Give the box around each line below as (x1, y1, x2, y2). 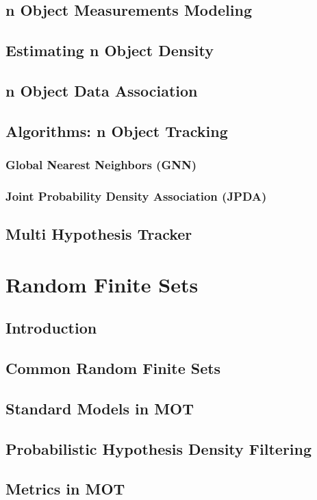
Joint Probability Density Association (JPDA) (5, 187, 267, 204)
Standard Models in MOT (5, 397, 194, 418)
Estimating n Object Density (5, 40, 214, 61)
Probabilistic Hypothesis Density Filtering (5, 438, 312, 459)
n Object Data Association (5, 79, 198, 101)
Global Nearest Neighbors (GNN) (5, 156, 196, 173)
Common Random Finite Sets (5, 358, 221, 379)
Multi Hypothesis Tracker (5, 223, 192, 245)
